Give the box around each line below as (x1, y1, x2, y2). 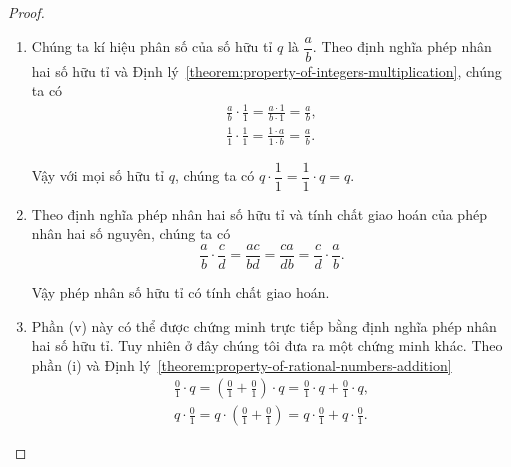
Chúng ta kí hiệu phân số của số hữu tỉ (31, 36, 273, 57)
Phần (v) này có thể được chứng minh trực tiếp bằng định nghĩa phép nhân (31, 315, 497, 336)
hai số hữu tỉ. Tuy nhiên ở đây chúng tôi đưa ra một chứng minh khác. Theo (31, 335, 503, 356)
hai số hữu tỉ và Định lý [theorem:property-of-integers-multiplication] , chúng (31, 60, 502, 81)
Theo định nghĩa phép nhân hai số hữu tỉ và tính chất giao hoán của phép (31, 203, 487, 224)
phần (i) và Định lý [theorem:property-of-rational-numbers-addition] (31, 354, 452, 375)
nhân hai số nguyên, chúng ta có (31, 223, 231, 244)
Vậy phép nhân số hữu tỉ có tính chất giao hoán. (31, 281, 330, 302)
